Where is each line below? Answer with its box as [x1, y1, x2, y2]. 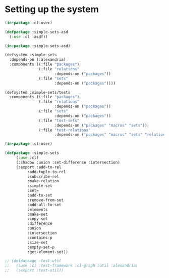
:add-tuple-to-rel [27, 169, 66, 174]
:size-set [27, 240, 48, 245]
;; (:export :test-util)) [5, 268, 64, 273]
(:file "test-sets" [38, 118, 80, 123]
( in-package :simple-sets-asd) [5, 43, 71, 49]
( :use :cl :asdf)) [9, 34, 48, 39]
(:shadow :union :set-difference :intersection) [16, 160, 121, 165]
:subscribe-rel [27, 174, 59, 179]
